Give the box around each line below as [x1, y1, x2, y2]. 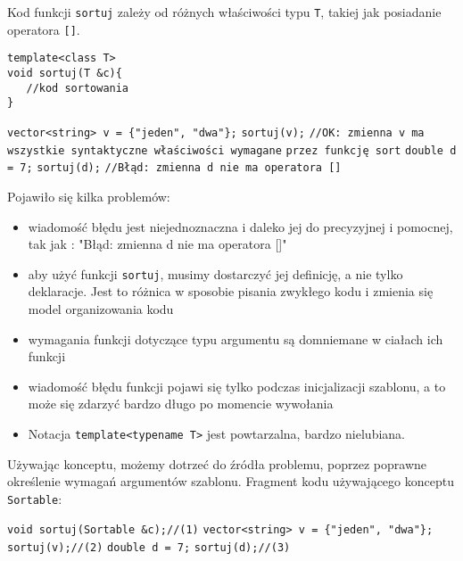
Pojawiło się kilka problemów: [7, 186, 170, 205]
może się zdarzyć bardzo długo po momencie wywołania [28, 394, 334, 413]
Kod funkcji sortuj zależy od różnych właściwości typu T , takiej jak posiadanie [7, 3, 442, 21]
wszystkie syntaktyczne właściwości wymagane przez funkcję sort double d [7, 144, 457, 157]
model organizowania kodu [28, 299, 174, 318]
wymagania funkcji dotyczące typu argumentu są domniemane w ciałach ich [28, 329, 443, 348]
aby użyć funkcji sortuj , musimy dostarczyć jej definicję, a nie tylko [28, 264, 403, 283]
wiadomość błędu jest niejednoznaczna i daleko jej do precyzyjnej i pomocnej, [28, 217, 453, 235]
